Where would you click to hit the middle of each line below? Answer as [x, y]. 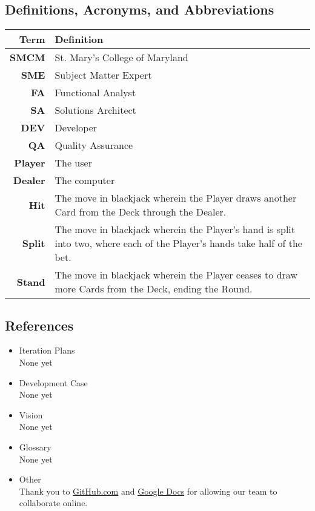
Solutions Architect [95, 110]
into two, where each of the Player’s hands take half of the [178, 243]
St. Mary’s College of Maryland [121, 58]
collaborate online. [53, 503]
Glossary [35, 447]
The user [73, 163]
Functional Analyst [95, 93]
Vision [31, 414]
